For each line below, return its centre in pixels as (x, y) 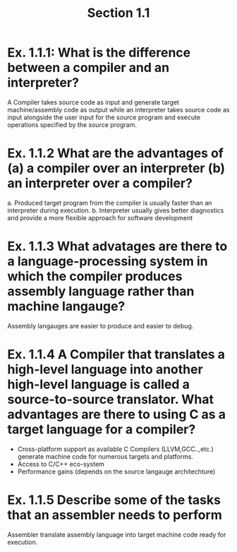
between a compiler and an (89, 68)
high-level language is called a (99, 384)
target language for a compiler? (102, 429)
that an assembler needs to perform (115, 515)
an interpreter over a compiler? (100, 183)
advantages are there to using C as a (116, 414)
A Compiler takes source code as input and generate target (93, 102)
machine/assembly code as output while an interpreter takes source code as (119, 109)
